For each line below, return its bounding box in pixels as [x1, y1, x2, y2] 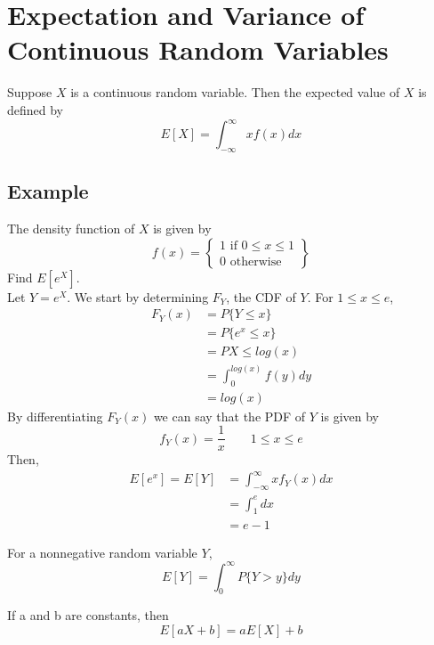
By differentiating [7, 406, 103, 425]
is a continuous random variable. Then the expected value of [70, 83, 400, 102]
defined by [7, 100, 64, 118]
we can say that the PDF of [153, 406, 306, 425]
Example [7, 177, 89, 205]
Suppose [7, 83, 52, 102]
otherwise [229, 256, 282, 269]
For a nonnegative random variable [7, 543, 197, 561]
